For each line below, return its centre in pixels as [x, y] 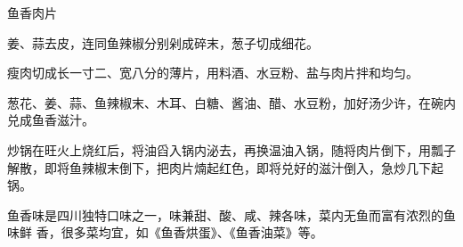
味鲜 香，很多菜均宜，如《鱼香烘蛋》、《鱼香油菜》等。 [165, 232]
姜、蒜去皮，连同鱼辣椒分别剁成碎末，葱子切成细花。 [163, 42]
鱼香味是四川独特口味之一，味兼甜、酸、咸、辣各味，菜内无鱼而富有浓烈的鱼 [231, 214]
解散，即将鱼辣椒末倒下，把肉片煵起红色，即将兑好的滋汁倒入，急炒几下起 [225, 167]
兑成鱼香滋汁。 [51, 120]
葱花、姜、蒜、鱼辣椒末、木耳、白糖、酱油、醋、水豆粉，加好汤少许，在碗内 [231, 102]
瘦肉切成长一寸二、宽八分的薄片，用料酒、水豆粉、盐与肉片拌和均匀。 [213, 73]
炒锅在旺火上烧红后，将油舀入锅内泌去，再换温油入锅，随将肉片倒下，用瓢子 [231, 149]
